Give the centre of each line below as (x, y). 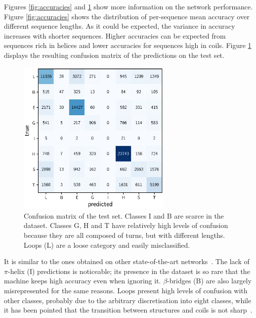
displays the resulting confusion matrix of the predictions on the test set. (114, 55)
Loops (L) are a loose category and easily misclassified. (107, 245)
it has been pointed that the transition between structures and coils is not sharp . (128, 310)
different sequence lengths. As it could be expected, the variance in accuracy (120, 26)
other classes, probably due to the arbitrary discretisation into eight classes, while (128, 300)
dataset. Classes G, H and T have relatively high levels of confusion (126, 225)
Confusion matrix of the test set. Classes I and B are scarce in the (124, 215)
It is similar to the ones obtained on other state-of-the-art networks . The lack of (127, 261)
